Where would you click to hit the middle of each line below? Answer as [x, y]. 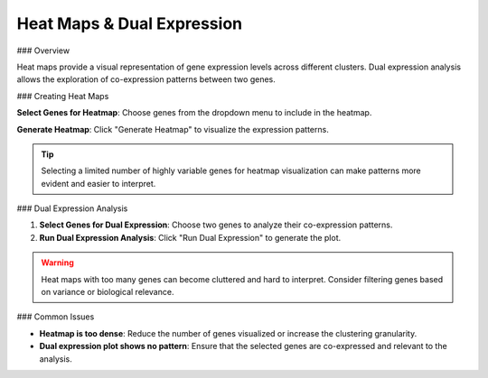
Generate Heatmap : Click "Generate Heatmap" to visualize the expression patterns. [173, 129]
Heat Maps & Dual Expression [130, 23]
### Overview [43, 51]
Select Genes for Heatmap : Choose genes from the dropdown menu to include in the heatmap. [194, 113]
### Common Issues [56, 317]
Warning [57, 263]
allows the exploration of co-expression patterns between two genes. [146, 79]
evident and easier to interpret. [99, 183]
